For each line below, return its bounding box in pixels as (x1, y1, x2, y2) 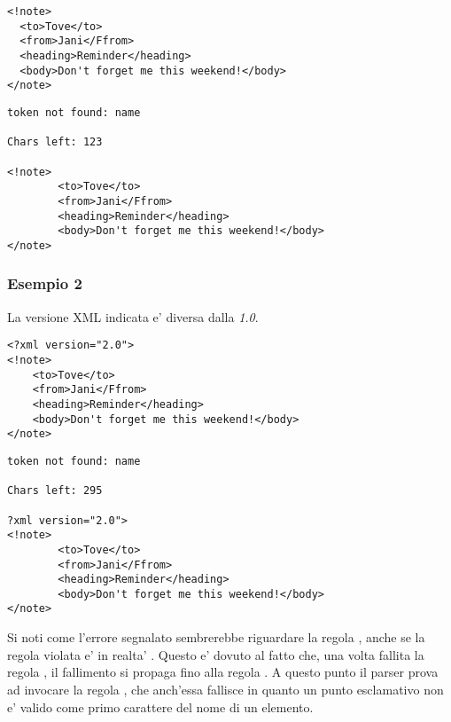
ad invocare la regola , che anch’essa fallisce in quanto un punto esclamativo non (7, 679, 444, 698)
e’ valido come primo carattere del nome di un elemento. (7, 697, 314, 716)
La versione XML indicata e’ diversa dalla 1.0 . (7, 307, 259, 326)
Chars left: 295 (7, 484, 103, 498)
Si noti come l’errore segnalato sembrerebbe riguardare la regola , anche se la (7, 628, 425, 647)
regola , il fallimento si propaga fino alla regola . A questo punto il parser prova (7, 663, 439, 681)
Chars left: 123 (7, 136, 103, 149)
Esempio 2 (7, 272, 82, 294)
